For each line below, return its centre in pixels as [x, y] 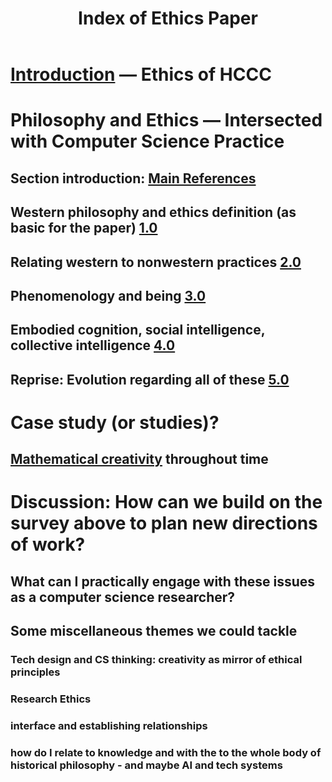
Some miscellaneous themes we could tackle [154, 631]
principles [35, 672]
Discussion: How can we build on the [166, 502]
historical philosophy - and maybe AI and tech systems [146, 765]
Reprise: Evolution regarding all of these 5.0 [150, 379]
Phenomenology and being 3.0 [108, 295]
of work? [48, 544]
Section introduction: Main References [133, 178]
